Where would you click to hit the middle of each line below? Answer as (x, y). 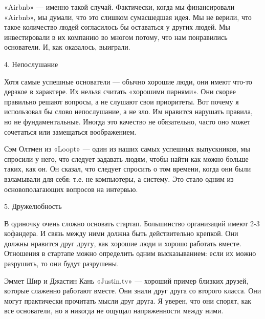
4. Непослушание (31, 64)
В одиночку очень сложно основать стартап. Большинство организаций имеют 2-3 (132, 223)
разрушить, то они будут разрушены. (62, 263)
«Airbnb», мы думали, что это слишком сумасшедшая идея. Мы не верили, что (128, 17)
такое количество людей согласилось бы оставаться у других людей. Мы (117, 27)
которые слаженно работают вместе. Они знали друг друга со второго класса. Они (133, 291)
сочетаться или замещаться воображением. (70, 131)
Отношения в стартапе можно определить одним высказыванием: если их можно (130, 253)
